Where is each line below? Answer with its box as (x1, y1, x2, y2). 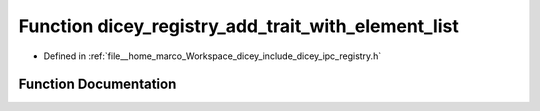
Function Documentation (18, 76, 177, 93)
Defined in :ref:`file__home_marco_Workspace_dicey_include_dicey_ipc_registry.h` (43, 50, 382, 62)
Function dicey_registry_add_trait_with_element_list (18, 15, 459, 37)
